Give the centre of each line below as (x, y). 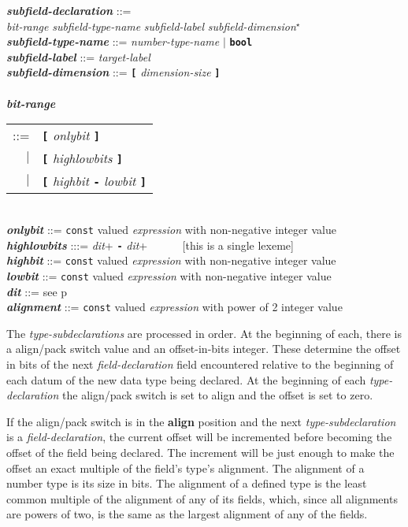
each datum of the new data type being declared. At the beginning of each (186, 379)
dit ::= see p (37, 291)
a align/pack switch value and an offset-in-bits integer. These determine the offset (204, 349)
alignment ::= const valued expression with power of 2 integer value (174, 307)
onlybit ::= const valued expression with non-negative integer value (171, 229)
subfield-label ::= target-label (78, 56)
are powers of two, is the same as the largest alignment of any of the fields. (187, 514)
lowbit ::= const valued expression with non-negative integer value (169, 275)
